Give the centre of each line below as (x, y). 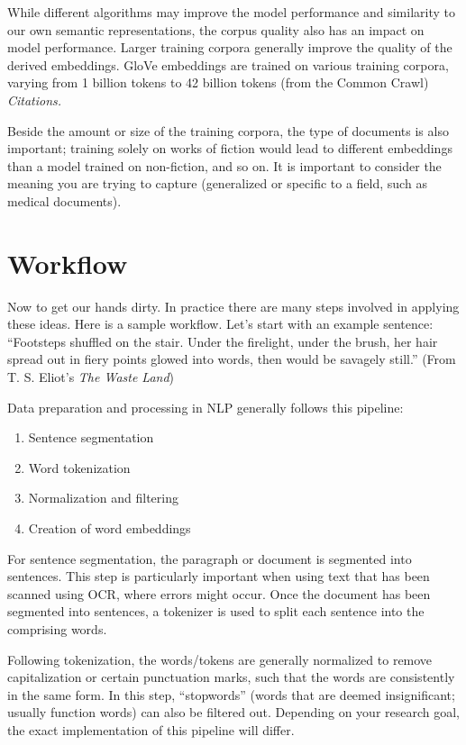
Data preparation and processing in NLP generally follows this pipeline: (206, 407)
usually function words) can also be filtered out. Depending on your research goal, (234, 712)
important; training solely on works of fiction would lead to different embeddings (230, 148)
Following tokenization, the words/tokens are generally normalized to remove (220, 659)
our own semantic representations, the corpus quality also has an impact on (216, 29)
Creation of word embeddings (110, 528)
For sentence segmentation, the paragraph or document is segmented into (210, 558)
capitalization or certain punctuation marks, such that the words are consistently (231, 677)
